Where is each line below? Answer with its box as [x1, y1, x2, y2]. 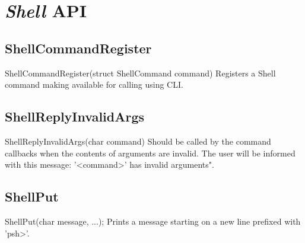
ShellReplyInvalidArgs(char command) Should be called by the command [5, 135, 271, 147]
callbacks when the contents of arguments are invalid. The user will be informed [5, 146, 296, 159]
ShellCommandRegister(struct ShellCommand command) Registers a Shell [5, 66, 276, 79]
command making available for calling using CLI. [5, 78, 183, 91]
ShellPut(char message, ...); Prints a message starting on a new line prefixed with [5, 215, 301, 227]
